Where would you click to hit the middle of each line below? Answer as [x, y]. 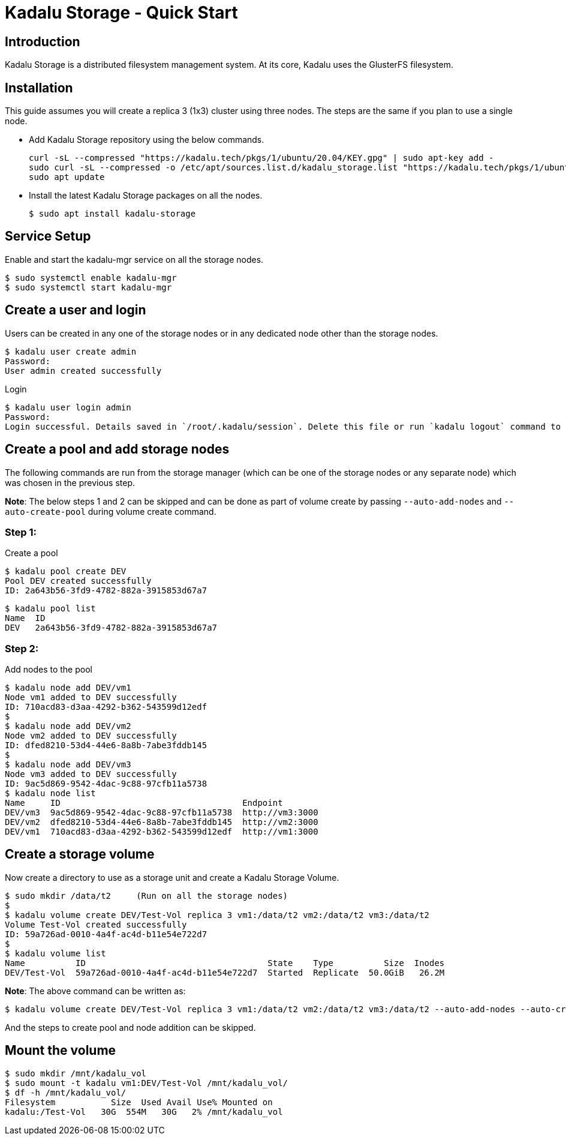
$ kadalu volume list [55, 953]
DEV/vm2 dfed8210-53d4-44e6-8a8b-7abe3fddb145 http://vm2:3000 [162, 822]
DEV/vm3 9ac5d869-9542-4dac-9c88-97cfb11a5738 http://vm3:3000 [162, 813]
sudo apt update [67, 177]
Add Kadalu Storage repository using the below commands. [147, 140]
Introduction [43, 41]
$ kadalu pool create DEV [66, 571]
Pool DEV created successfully [78, 581]
